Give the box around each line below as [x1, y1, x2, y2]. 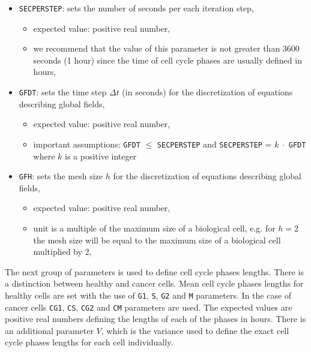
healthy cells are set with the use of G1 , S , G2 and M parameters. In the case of [5, 288, 292, 301]
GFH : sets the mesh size [19, 170, 103, 182]
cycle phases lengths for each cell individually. [5, 336, 174, 348]
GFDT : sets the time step [19, 86, 107, 98]
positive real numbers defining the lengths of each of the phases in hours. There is [5, 312, 306, 325]
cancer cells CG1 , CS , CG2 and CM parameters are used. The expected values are [5, 300, 292, 313]
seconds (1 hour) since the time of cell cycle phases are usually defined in [33, 53, 302, 66]
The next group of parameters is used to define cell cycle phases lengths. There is [5, 265, 304, 278]
